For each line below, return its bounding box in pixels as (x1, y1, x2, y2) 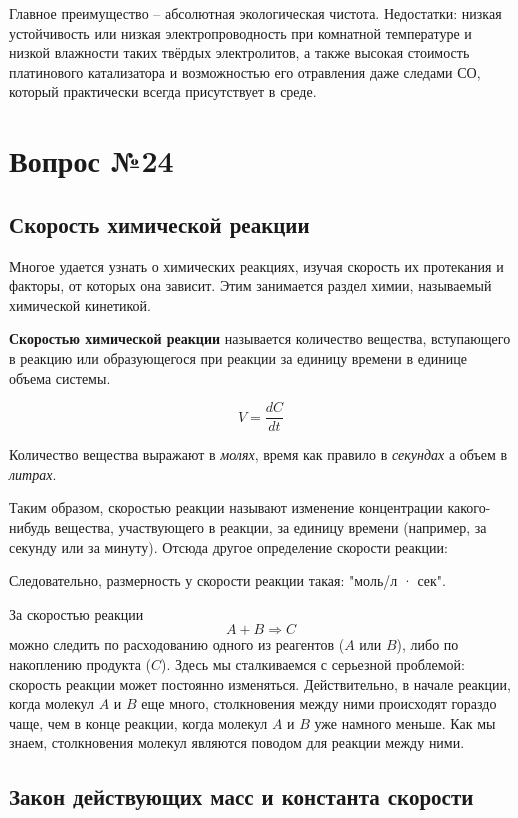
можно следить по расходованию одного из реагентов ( (9, 634, 345, 655)
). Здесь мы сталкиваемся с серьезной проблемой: (161, 653, 465, 674)
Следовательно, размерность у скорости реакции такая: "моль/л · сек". (9, 570, 446, 591)
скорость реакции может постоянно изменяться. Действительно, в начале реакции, (9, 673, 511, 694)
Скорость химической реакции (9, 208, 310, 239)
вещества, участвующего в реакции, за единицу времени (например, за (54, 516, 487, 537)
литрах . (9, 463, 57, 484)
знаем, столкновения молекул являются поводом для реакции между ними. (9, 732, 465, 753)
